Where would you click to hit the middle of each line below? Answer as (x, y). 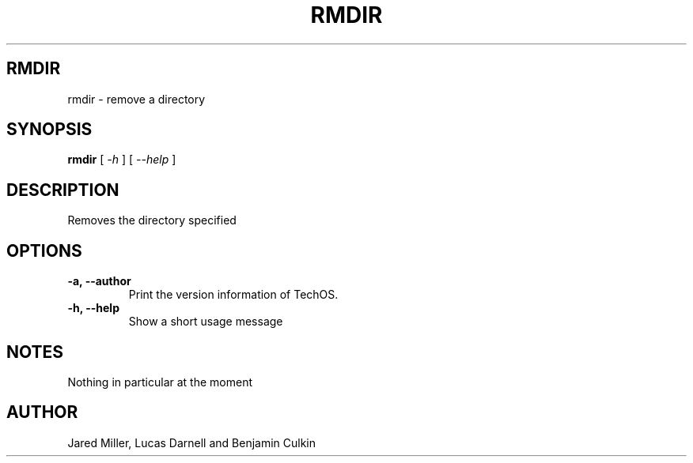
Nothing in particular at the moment (160, 382)
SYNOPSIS (49, 130)
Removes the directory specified (152, 220)
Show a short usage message (206, 322)
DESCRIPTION (63, 190)
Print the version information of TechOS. (233, 295)
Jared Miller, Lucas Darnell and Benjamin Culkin (192, 442)
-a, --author (99, 281)
